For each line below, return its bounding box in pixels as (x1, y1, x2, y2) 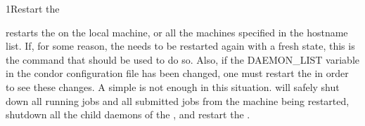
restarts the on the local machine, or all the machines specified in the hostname (6, 24, 348, 39)
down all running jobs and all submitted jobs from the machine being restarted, (6, 93, 350, 108)
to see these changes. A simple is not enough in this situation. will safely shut (6, 79, 340, 94)
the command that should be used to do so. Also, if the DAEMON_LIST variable (6, 52, 359, 66)
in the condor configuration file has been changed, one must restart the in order (6, 66, 349, 80)
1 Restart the (6, 1, 60, 15)
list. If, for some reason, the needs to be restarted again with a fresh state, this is (6, 38, 355, 53)
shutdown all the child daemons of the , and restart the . (6, 107, 250, 122)
